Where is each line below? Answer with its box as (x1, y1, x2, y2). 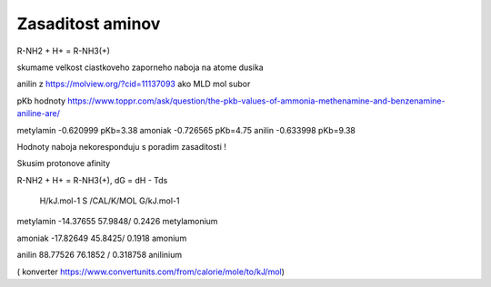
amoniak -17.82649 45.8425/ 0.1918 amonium (16, 233, 187, 243)
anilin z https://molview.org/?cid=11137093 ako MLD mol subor (16, 78, 251, 90)
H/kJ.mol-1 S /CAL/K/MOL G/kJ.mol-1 (39, 195, 180, 206)
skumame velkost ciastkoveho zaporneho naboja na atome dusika (16, 62, 264, 73)
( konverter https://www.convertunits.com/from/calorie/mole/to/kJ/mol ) (16, 266, 286, 277)
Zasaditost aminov (16, 14, 161, 34)
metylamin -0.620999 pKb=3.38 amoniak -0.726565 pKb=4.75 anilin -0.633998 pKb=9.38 (16, 124, 356, 135)
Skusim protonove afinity (16, 158, 111, 169)
